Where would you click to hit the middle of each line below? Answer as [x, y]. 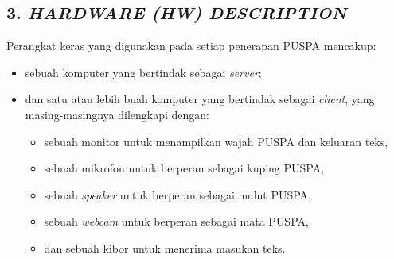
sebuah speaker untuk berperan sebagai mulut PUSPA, [178, 194]
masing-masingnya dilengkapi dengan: [117, 114]
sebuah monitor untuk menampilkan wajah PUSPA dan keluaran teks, [216, 141]
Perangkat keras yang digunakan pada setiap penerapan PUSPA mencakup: [191, 46]
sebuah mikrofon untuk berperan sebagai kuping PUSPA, [184, 168]
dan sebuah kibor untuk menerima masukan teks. [165, 247]
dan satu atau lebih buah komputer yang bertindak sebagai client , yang [200, 99]
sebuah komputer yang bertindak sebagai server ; [143, 72]
